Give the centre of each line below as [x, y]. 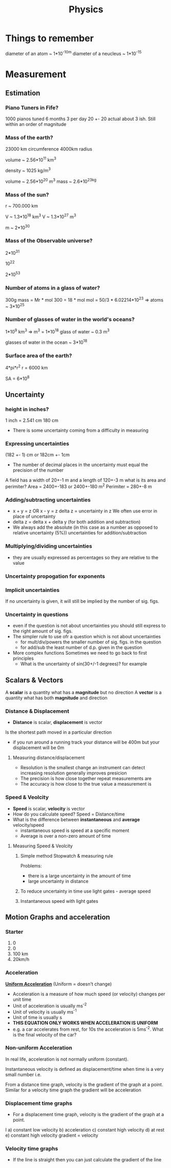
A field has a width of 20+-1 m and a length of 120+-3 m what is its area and [85, 480]
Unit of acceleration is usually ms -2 [50, 1005]
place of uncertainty [34, 516]
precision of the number [38, 470]
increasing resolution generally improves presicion [73, 773]
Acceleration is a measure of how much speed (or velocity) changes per [89, 994]
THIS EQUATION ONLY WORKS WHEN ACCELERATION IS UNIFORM [85, 1023]
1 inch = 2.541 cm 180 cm [32, 420]
